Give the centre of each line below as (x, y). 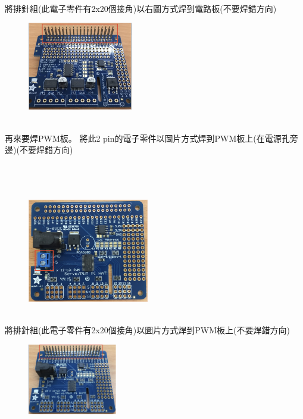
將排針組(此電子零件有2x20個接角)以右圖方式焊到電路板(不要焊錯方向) (141, 8)
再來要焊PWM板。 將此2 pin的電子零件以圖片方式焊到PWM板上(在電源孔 (147, 138)
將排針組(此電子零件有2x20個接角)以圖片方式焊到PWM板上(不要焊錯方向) (147, 330)
